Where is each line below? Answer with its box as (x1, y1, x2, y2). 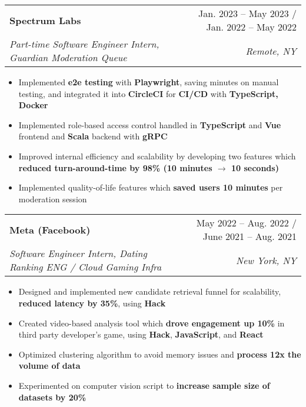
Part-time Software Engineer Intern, (9, 37, 159, 51)
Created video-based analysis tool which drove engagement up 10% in (18, 316, 285, 329)
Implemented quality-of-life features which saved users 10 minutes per (18, 181, 283, 194)
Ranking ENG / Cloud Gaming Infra (9, 260, 162, 274)
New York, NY (236, 253, 297, 267)
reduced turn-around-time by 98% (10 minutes (18, 161, 212, 174)
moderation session (18, 192, 87, 205)
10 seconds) (231, 161, 279, 174)
